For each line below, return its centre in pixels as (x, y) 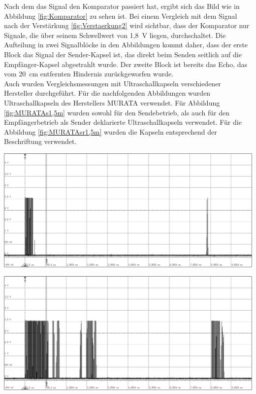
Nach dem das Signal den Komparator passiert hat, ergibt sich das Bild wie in (122, 6)
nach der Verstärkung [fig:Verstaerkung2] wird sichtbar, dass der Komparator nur (127, 25)
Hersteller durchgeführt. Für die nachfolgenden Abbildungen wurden (107, 93)
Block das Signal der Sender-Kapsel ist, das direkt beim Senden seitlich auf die (123, 54)
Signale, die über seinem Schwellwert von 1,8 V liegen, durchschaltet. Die (115, 35)
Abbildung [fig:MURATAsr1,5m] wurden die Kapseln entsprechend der (111, 131)
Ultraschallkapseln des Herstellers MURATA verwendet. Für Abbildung (112, 102)
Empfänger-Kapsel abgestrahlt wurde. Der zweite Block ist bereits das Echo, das (126, 64)
